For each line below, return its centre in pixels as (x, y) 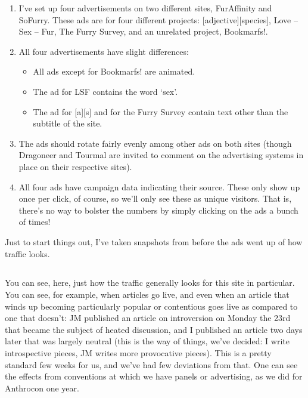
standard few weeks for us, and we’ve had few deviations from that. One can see (151, 364)
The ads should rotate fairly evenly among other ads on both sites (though (155, 143)
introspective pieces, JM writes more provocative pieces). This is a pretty (138, 353)
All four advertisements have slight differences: (104, 51)
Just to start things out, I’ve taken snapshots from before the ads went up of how (154, 241)
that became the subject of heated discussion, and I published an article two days (154, 329)
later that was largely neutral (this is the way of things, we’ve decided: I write (147, 341)
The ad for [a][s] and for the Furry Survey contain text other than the (161, 111)
